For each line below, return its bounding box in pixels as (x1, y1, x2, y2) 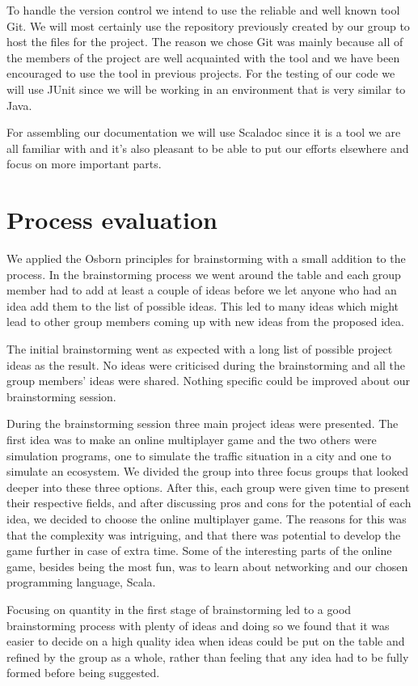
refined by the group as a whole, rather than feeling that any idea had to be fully (6, 648, 409, 665)
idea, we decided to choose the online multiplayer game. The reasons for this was (6, 510, 407, 527)
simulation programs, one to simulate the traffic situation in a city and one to (6, 447, 391, 464)
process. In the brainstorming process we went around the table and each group (6, 265, 401, 282)
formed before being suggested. (6, 664, 160, 681)
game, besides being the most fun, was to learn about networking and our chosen (6, 557, 408, 574)
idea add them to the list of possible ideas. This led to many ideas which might (6, 297, 399, 314)
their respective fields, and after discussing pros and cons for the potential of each (6, 494, 412, 511)
